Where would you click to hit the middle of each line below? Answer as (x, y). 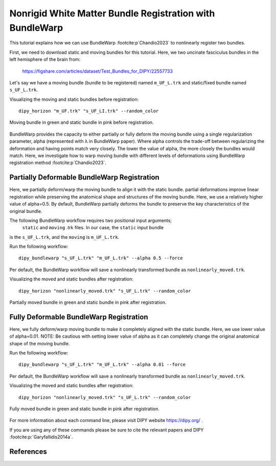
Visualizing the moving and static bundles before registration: (74, 99)
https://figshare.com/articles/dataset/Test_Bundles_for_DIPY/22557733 (98, 71)
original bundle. (26, 211)
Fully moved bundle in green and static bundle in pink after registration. (84, 409)
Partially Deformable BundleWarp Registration (84, 177)
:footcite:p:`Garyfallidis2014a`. (41, 437)
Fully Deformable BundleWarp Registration (79, 317)
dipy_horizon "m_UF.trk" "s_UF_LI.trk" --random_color (89, 111)
